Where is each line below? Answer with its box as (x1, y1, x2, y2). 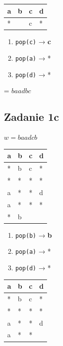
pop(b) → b (15, 230, 52, 240)
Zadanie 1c (4, 109, 59, 124)
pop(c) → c (15, 36, 51, 47)
